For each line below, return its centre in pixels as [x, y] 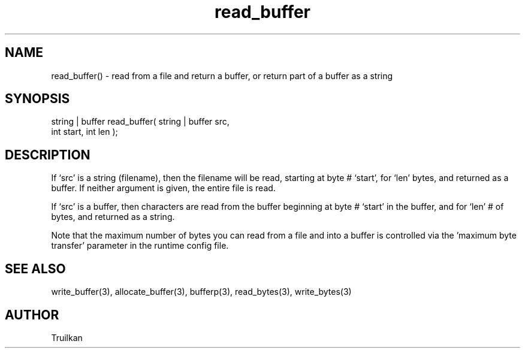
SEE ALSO [35, 268]
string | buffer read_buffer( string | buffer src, [140, 122]
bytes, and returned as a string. [113, 217]
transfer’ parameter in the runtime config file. [140, 246]
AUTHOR [32, 315]
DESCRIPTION [48, 155]
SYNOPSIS [37, 99]
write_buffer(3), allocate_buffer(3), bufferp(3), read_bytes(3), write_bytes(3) [201, 292]
